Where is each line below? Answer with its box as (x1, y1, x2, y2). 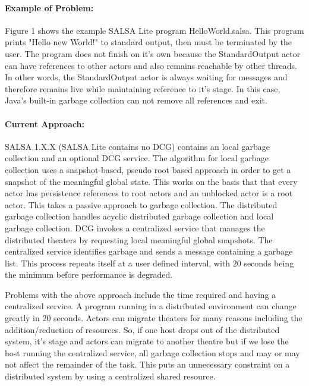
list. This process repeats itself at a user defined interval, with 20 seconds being (5, 256, 294, 269)
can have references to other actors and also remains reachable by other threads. (5, 59, 297, 71)
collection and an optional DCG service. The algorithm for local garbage (5, 152, 269, 164)
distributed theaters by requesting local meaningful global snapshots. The (5, 233, 273, 246)
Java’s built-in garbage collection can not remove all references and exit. (5, 94, 267, 106)
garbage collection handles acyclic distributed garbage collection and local (5, 210, 274, 222)
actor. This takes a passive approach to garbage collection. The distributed (5, 198, 278, 211)
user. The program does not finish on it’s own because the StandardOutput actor (5, 47, 301, 59)
